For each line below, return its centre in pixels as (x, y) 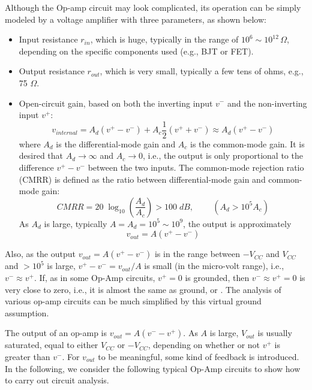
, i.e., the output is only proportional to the (223, 155)
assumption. (27, 312)
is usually (275, 333)
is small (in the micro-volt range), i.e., (214, 266)
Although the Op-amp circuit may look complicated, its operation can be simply (153, 7)
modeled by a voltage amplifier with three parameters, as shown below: (136, 19)
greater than (28, 356)
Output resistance (52, 71)
